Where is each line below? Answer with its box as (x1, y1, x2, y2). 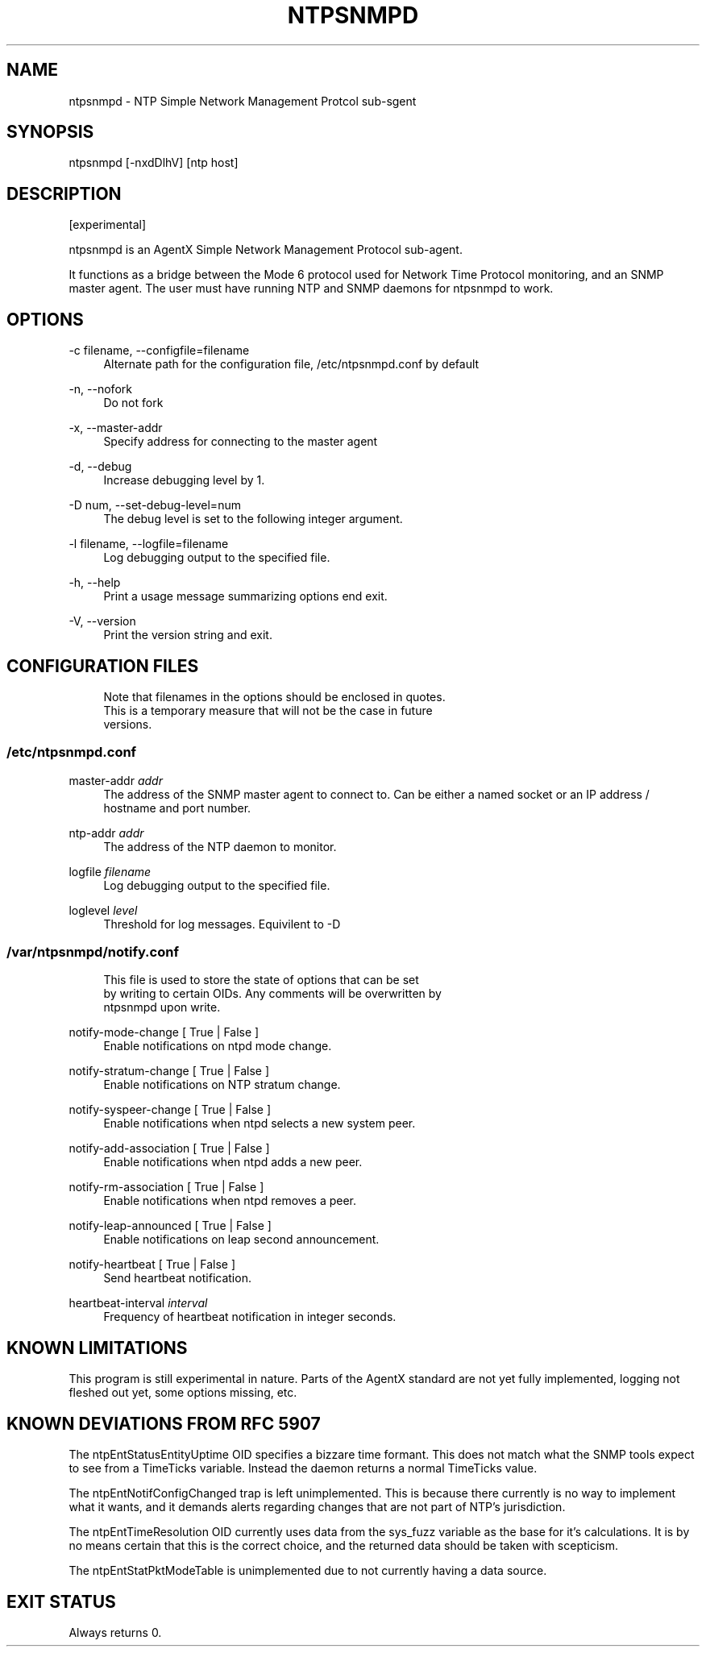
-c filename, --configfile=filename (69, 343, 250, 358)
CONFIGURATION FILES (6, 655, 199, 676)
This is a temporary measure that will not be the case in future (103, 703, 433, 717)
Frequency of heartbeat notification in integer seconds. (103, 1310, 397, 1324)
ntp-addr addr (69, 825, 144, 840)
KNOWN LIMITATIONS (6, 1337, 188, 1358)
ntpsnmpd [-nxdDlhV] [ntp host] (69, 156, 239, 170)
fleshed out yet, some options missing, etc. (69, 1385, 297, 1400)
